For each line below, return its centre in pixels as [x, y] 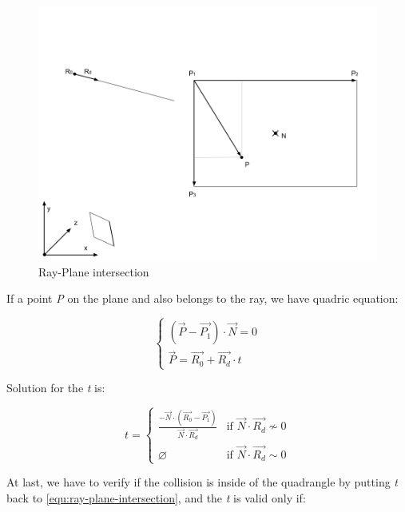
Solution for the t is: [56, 388]
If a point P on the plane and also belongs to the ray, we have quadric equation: [202, 298]
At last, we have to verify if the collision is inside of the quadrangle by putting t [202, 482]
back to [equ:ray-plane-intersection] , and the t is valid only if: [156, 498]
